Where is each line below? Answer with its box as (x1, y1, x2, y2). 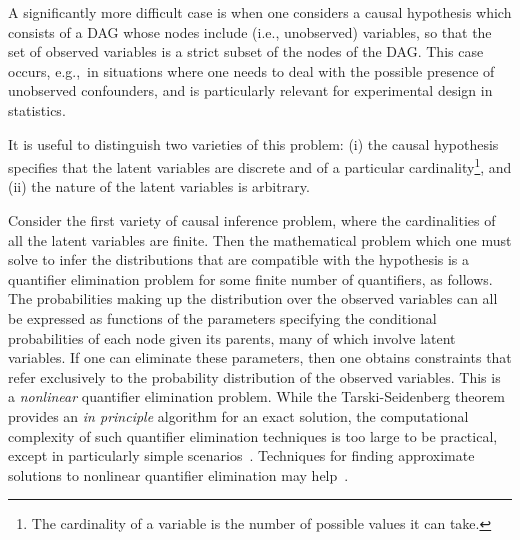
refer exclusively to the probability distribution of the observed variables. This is (8, 366, 501, 387)
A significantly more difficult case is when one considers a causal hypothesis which (8, 2, 512, 22)
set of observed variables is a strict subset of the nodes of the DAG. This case (8, 41, 484, 62)
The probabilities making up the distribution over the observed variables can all (8, 288, 498, 309)
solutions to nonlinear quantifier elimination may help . (8, 464, 349, 485)
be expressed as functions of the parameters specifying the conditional (8, 307, 437, 328)
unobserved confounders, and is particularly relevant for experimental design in (8, 80, 493, 101)
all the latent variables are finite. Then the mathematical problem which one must (8, 229, 512, 250)
